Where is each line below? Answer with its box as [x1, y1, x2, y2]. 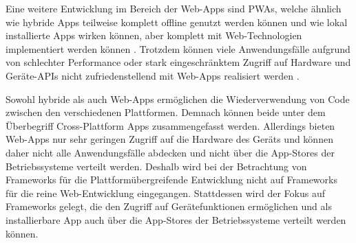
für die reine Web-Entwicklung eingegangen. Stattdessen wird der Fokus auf [6, 185, 325, 200]
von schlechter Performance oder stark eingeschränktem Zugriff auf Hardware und [6, 55, 351, 69]
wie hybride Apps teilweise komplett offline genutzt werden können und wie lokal [6, 14, 348, 29]
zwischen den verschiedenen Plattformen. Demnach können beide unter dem [6, 105, 326, 119]
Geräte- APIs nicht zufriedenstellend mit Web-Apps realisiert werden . [6, 68, 300, 82]
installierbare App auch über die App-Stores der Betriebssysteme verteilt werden [6, 212, 346, 227]
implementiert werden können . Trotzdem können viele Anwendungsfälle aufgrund [6, 41, 350, 56]
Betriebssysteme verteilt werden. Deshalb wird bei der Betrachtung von [6, 159, 307, 173]
